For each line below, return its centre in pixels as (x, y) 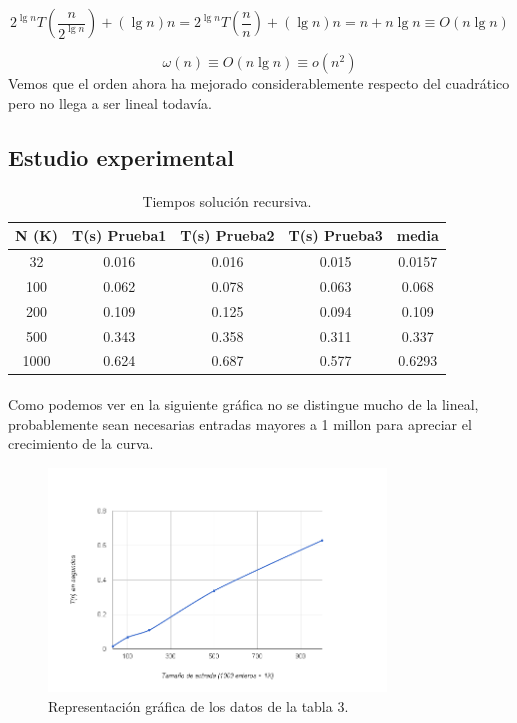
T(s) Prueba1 (119, 235)
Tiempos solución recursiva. (227, 200)
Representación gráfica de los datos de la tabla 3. (198, 705)
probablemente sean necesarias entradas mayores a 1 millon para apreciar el (240, 423)
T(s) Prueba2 (227, 235)
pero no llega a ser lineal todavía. (110, 102)
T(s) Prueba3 (335, 235)
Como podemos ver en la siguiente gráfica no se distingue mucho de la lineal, (243, 404)
